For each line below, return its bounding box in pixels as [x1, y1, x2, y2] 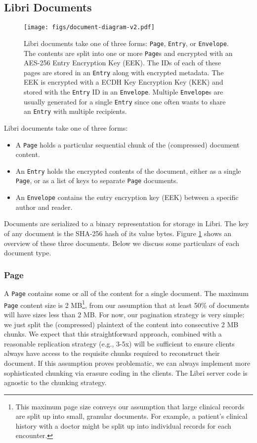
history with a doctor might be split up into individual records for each [15, 420, 231, 431]
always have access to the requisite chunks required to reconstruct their [4, 348, 220, 358]
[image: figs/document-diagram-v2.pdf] [24, 24, 155, 31]
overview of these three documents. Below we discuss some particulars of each [4, 238, 240, 248]
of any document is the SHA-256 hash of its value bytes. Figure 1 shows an [4, 228, 231, 238]
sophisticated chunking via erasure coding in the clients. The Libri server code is [4, 367, 248, 378]
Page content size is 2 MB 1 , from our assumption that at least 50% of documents [4, 298, 250, 310]
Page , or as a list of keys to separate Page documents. [15, 175, 178, 186]
